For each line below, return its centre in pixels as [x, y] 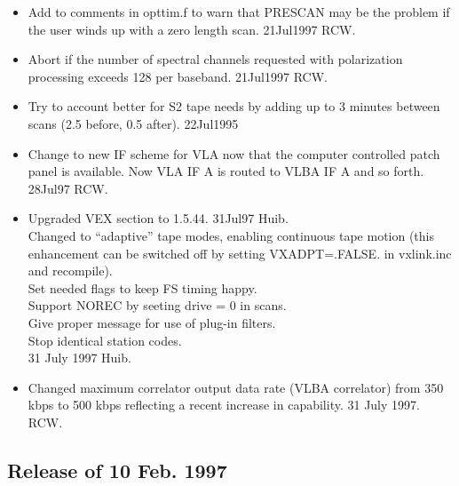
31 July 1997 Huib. [79, 358]
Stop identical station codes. [105, 340]
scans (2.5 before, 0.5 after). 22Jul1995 [133, 123]
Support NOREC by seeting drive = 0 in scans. [157, 305]
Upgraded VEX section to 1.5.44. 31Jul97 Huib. [158, 218]
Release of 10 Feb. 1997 [117, 470]
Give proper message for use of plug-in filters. [152, 322]
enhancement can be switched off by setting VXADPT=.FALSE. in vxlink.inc [240, 253]
